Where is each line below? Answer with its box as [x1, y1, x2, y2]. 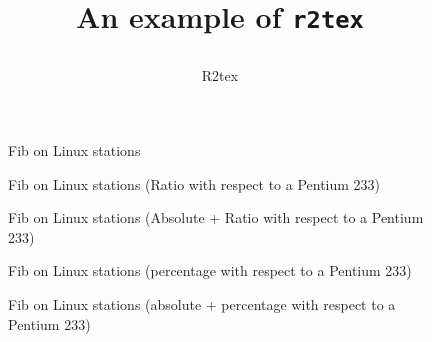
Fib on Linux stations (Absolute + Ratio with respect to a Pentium [8, 207, 424, 228]
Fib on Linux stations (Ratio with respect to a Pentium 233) [8, 173, 381, 194]
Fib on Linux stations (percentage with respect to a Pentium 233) [8, 260, 412, 281]
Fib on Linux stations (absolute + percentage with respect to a [8, 294, 396, 315]
